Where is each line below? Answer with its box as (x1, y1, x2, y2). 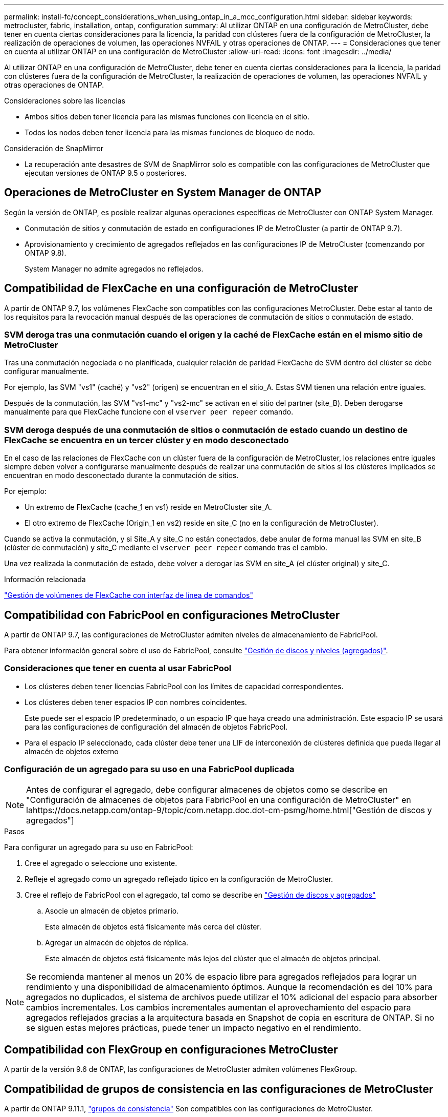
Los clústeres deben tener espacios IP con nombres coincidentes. (25, 697, 247, 707)
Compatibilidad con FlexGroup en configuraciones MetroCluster (4, 1043, 338, 1056)
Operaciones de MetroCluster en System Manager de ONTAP (4, 186, 322, 199)
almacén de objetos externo (25, 747, 119, 756)
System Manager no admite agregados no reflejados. (25, 264, 204, 273)
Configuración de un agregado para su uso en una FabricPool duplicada (4, 764, 295, 775)
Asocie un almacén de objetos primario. (45, 906, 179, 915)
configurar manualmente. (4, 367, 89, 376)
